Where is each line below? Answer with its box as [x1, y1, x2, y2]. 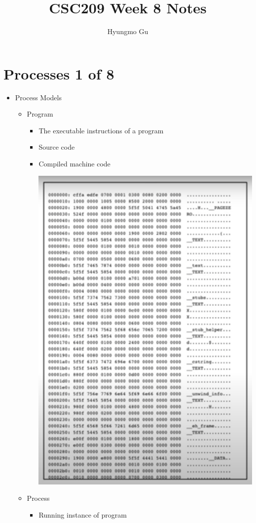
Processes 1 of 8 [3, 63, 114, 83]
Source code [38, 142, 75, 152]
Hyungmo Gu [107, 26, 148, 37]
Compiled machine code [38, 159, 110, 169]
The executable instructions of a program [38, 125, 164, 135]
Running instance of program [38, 509, 127, 520]
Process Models [15, 92, 62, 102]
